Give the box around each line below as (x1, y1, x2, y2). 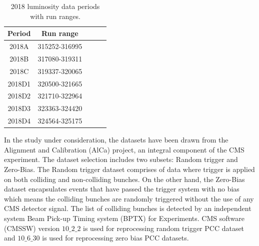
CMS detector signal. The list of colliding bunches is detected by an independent (4, 203, 251, 213)
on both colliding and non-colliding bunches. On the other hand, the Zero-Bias (4, 173, 245, 184)
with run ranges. (30, 10, 80, 21)
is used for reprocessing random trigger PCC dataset (83, 222, 244, 233)
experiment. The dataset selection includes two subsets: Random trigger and (4, 154, 238, 164)
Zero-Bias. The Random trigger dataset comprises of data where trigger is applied (4, 163, 255, 174)
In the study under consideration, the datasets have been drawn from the (4, 134, 228, 145)
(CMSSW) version (4, 222, 60, 233)
